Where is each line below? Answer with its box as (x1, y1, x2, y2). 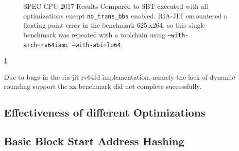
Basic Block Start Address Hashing (4, 134, 185, 149)
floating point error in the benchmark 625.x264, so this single (23, 20, 205, 30)
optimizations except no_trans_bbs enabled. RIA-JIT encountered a (23, 10, 227, 20)
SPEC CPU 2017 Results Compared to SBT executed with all (23, 1, 208, 11)
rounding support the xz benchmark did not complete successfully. (4, 81, 202, 91)
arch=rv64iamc (23, 41, 69, 49)
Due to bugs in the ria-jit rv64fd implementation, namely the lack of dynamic (4, 71, 235, 82)
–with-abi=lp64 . (72, 39, 123, 49)
